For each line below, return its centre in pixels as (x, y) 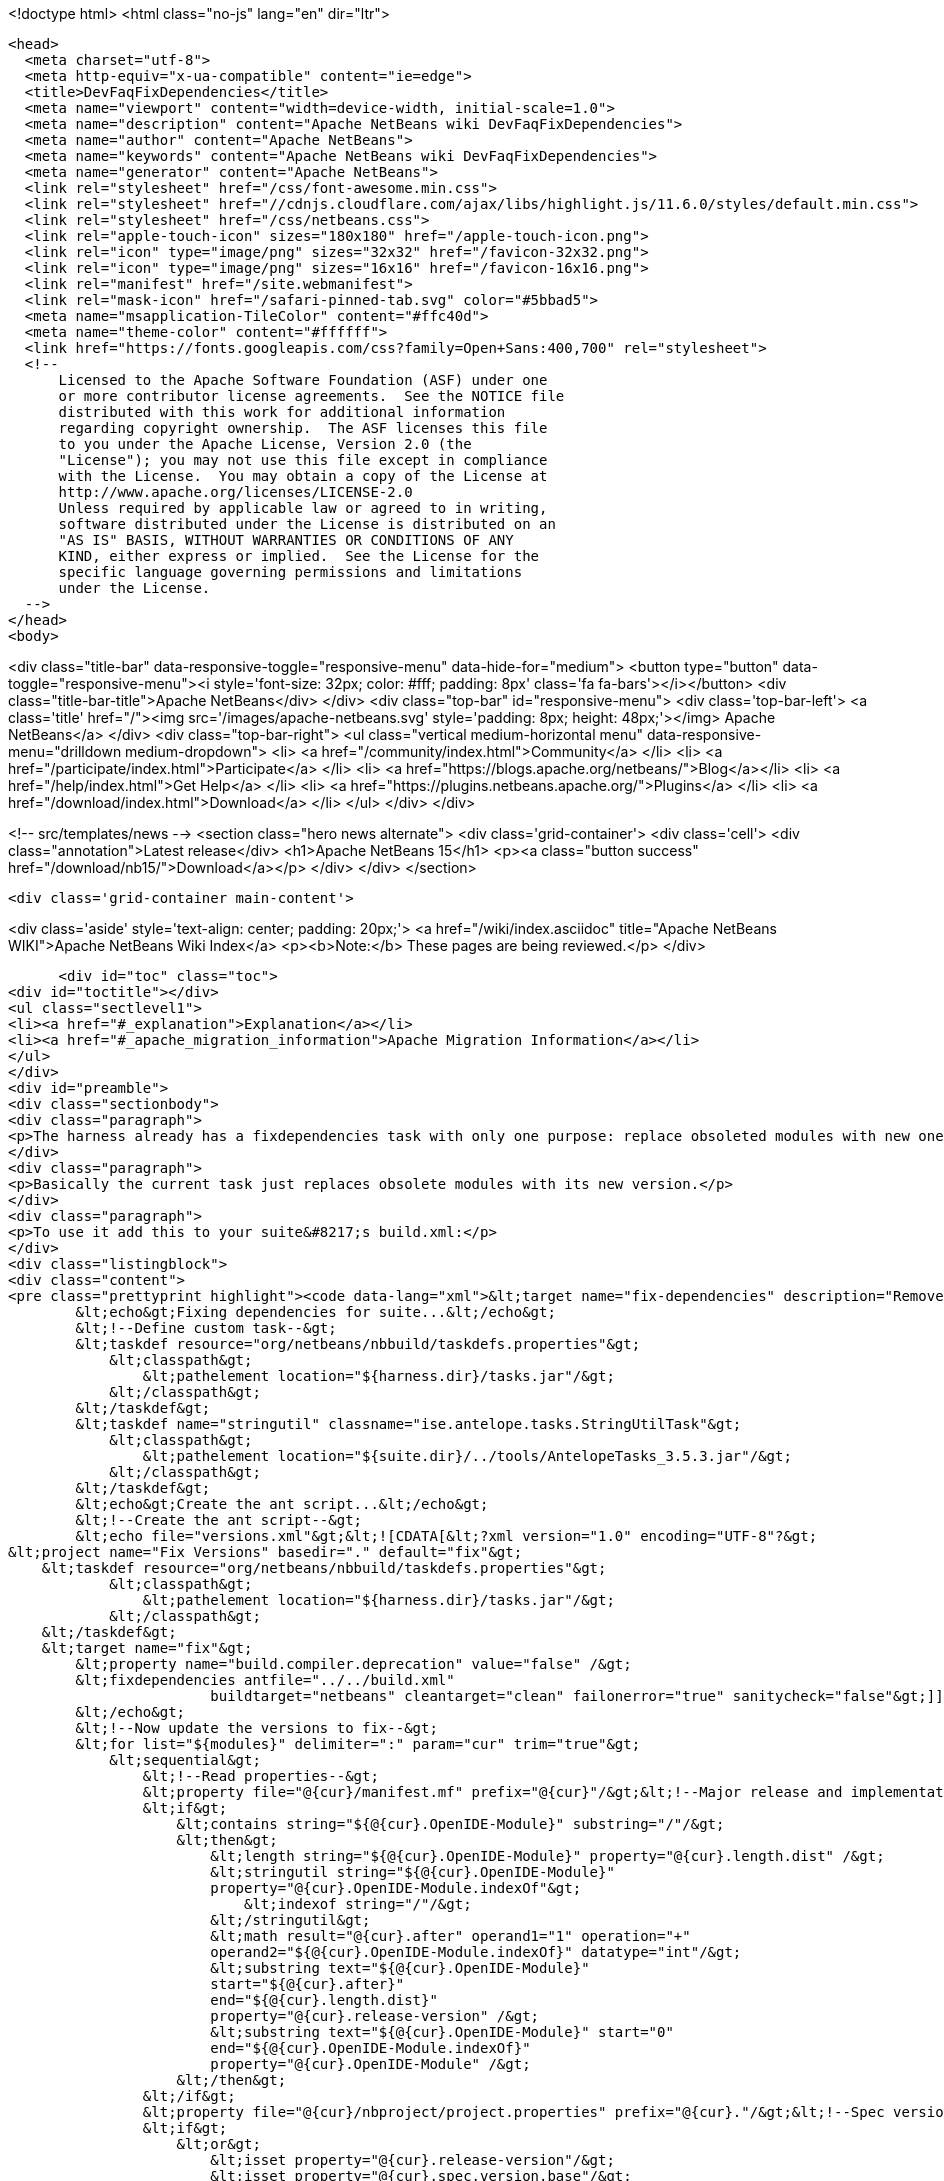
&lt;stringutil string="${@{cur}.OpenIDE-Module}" (412, 1872)
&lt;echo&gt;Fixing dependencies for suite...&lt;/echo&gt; (315, 1312)
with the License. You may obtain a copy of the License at (303, 476)
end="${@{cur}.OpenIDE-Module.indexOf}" (370, 2048)
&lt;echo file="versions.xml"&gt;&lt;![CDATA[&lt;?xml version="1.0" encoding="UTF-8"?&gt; (446, 1536)
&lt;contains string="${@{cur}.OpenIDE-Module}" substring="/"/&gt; (450, 1824)
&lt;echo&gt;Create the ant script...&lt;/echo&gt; (282, 1504)
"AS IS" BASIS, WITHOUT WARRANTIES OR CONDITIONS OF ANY (286, 540)
